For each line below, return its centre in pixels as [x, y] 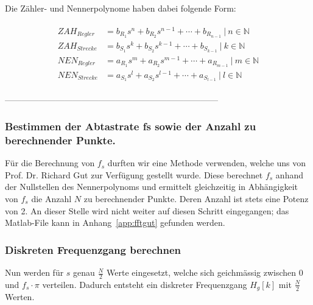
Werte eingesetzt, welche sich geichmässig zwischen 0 [205, 272]
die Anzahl [51, 199]
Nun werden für [34, 272]
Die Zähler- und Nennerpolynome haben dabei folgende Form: [121, 8]
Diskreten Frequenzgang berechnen [93, 249]
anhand [290, 174]
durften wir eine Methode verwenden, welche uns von [207, 163]
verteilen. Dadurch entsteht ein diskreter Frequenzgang [145, 284]
